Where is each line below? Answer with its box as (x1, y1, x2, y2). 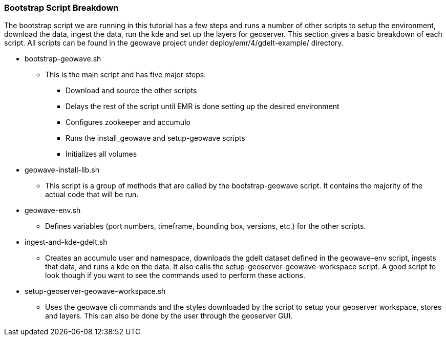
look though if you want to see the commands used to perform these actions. (45, 271, 305, 280)
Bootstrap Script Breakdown (4, 3, 119, 13)
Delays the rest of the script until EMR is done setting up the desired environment (66, 102, 339, 111)
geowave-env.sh (25, 206, 81, 215)
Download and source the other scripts (66, 86, 197, 95)
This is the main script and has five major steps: (45, 70, 206, 79)
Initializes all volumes (66, 150, 137, 159)
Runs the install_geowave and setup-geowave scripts (66, 134, 245, 143)
